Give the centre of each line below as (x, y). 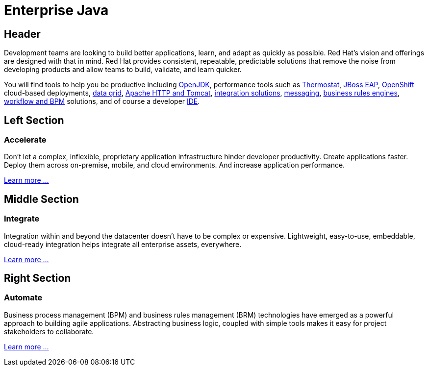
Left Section (34, 120)
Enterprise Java (56, 10)
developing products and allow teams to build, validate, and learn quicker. (123, 70)
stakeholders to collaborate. (49, 331)
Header (22, 34)
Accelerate (25, 140)
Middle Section (41, 199)
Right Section (38, 278)
